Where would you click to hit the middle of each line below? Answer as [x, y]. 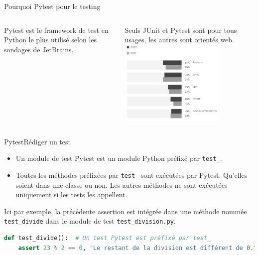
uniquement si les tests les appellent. [71, 194]
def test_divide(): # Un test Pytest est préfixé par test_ [108, 238]
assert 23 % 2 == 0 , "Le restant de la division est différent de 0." [138, 248]
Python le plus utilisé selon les [51, 40]
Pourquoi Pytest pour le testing [52, 6]
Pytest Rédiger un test [37, 141]
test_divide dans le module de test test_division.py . [90, 221]
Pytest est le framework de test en [56, 30]
